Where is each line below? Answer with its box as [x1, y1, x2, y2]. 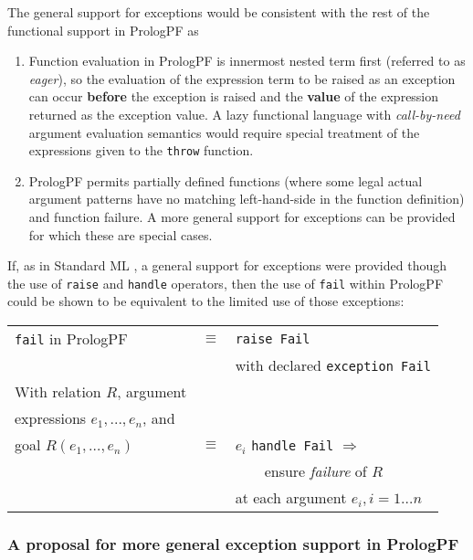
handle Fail [251, 438, 334, 454]
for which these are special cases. [28, 225, 213, 244]
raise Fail [235, 331, 310, 346]
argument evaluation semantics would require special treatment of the [28, 122, 420, 142]
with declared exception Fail [235, 354, 431, 376]
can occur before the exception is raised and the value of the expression [28, 87, 439, 106]
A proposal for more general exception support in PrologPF [7, 532, 459, 555]
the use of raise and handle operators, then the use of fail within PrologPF [7, 273, 444, 292]
